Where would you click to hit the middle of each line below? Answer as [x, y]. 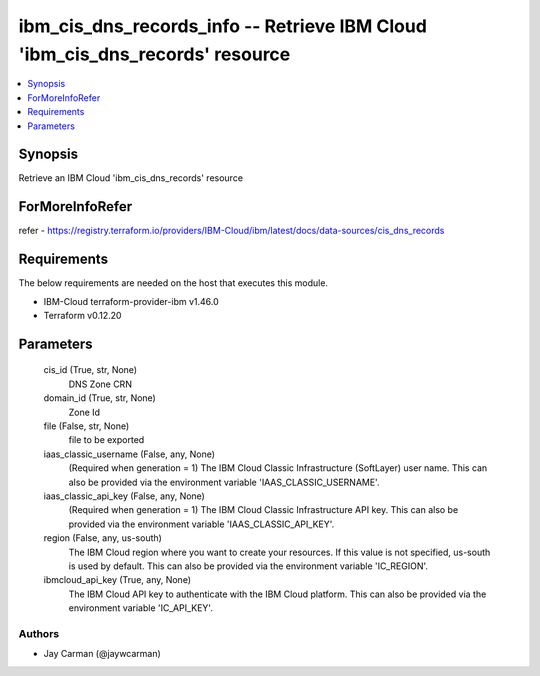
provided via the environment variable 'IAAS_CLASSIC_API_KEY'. [201, 524]
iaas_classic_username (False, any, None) [129, 454]
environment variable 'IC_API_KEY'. [141, 608]
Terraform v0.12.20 [82, 316]
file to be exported [106, 440]
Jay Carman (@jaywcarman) [102, 654]
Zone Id [84, 412]
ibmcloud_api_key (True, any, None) [117, 580]
